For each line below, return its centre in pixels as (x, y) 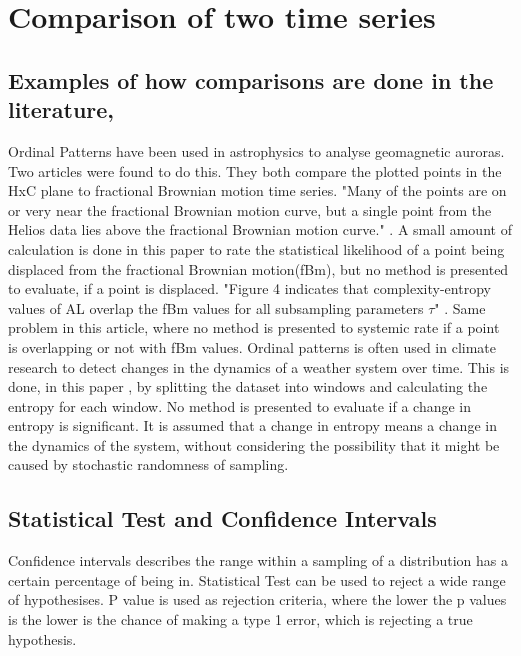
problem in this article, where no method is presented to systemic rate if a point (254, 327)
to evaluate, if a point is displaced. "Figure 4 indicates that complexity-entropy (249, 288)
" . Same (460, 307)
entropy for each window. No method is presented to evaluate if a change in (240, 405)
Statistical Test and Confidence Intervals (222, 518)
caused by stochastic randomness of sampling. (148, 464)
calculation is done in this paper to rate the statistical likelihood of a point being (256, 248)
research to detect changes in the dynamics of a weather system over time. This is (259, 366)
